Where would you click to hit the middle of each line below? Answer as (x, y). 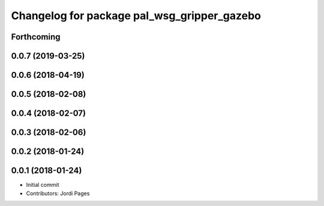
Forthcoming (36, 37)
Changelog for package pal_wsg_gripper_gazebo (136, 16)
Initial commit (43, 185)
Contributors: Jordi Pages (58, 193)
